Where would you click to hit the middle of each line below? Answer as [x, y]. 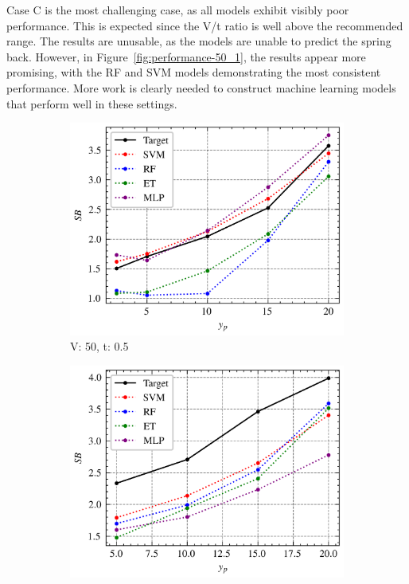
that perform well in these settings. [92, 103]
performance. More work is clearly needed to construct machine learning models [201, 87]
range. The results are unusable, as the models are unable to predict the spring [199, 41]
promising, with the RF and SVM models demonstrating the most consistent [194, 72]
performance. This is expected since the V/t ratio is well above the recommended [205, 25]
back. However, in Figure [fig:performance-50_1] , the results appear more [186, 56]
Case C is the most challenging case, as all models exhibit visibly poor [178, 10]
